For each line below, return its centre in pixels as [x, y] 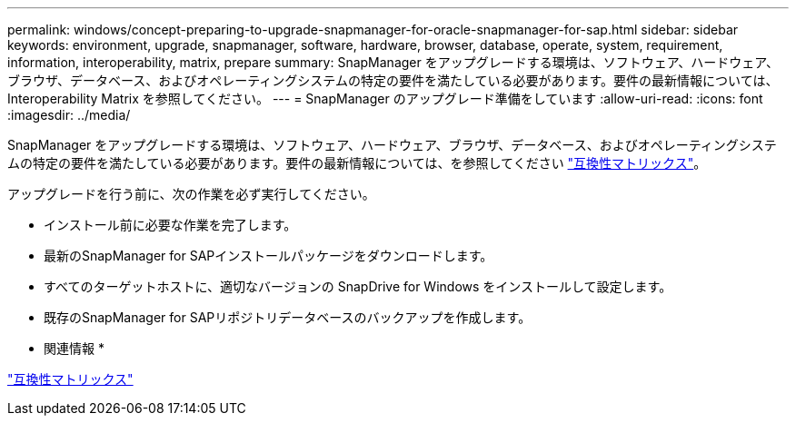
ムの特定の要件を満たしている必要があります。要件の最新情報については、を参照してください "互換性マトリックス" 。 [357, 163]
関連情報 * [74, 348]
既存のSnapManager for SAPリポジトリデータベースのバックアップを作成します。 [288, 317]
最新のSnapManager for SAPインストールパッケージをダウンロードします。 [269, 256]
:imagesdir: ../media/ [69, 115]
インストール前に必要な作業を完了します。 [170, 225]
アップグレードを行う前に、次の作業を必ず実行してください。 [191, 194]
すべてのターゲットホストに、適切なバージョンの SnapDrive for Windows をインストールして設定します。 [358, 286]
